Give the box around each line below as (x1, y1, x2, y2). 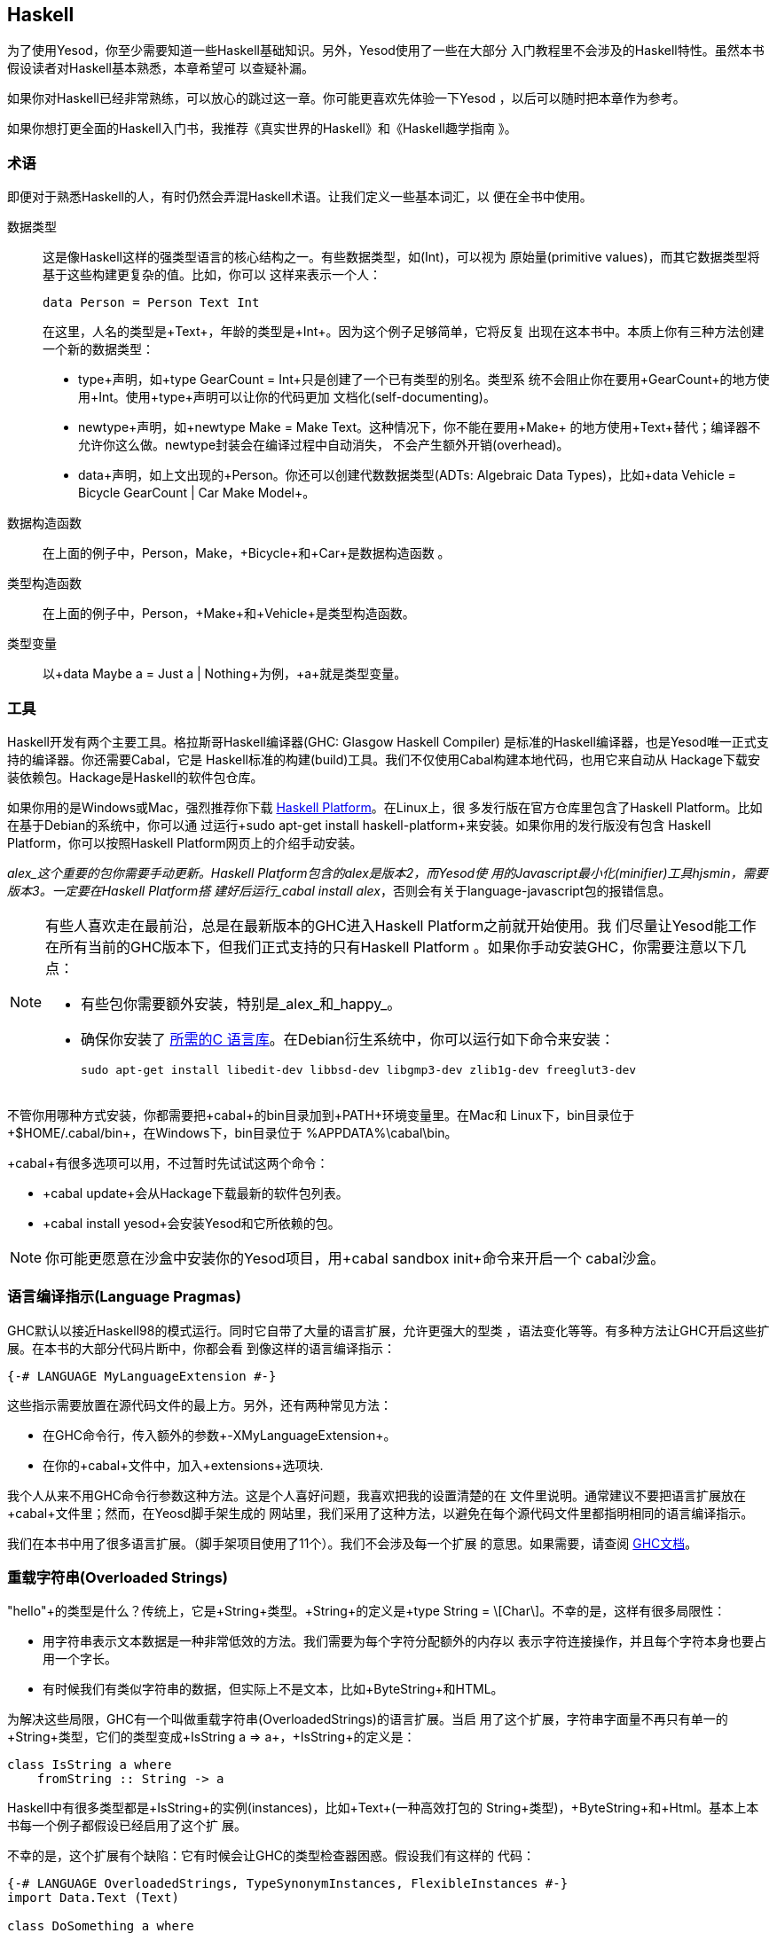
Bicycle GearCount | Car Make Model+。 (78, 485, 316, 501)
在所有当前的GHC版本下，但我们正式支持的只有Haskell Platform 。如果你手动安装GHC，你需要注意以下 (45, 937, 733, 956)
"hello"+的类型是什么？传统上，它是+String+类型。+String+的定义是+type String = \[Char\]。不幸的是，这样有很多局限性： (7, 1603, 726, 1619)
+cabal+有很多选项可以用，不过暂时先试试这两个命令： (7, 1154, 329, 1170)
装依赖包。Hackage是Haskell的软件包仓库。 (7, 769, 263, 785)
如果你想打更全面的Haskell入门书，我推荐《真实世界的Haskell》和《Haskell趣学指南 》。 (7, 121, 517, 137)
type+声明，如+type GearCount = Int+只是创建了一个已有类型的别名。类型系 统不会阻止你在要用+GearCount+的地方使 (78, 372, 770, 387)
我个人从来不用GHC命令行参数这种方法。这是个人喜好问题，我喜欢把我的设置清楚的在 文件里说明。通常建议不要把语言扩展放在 (7, 1487, 747, 1503)
